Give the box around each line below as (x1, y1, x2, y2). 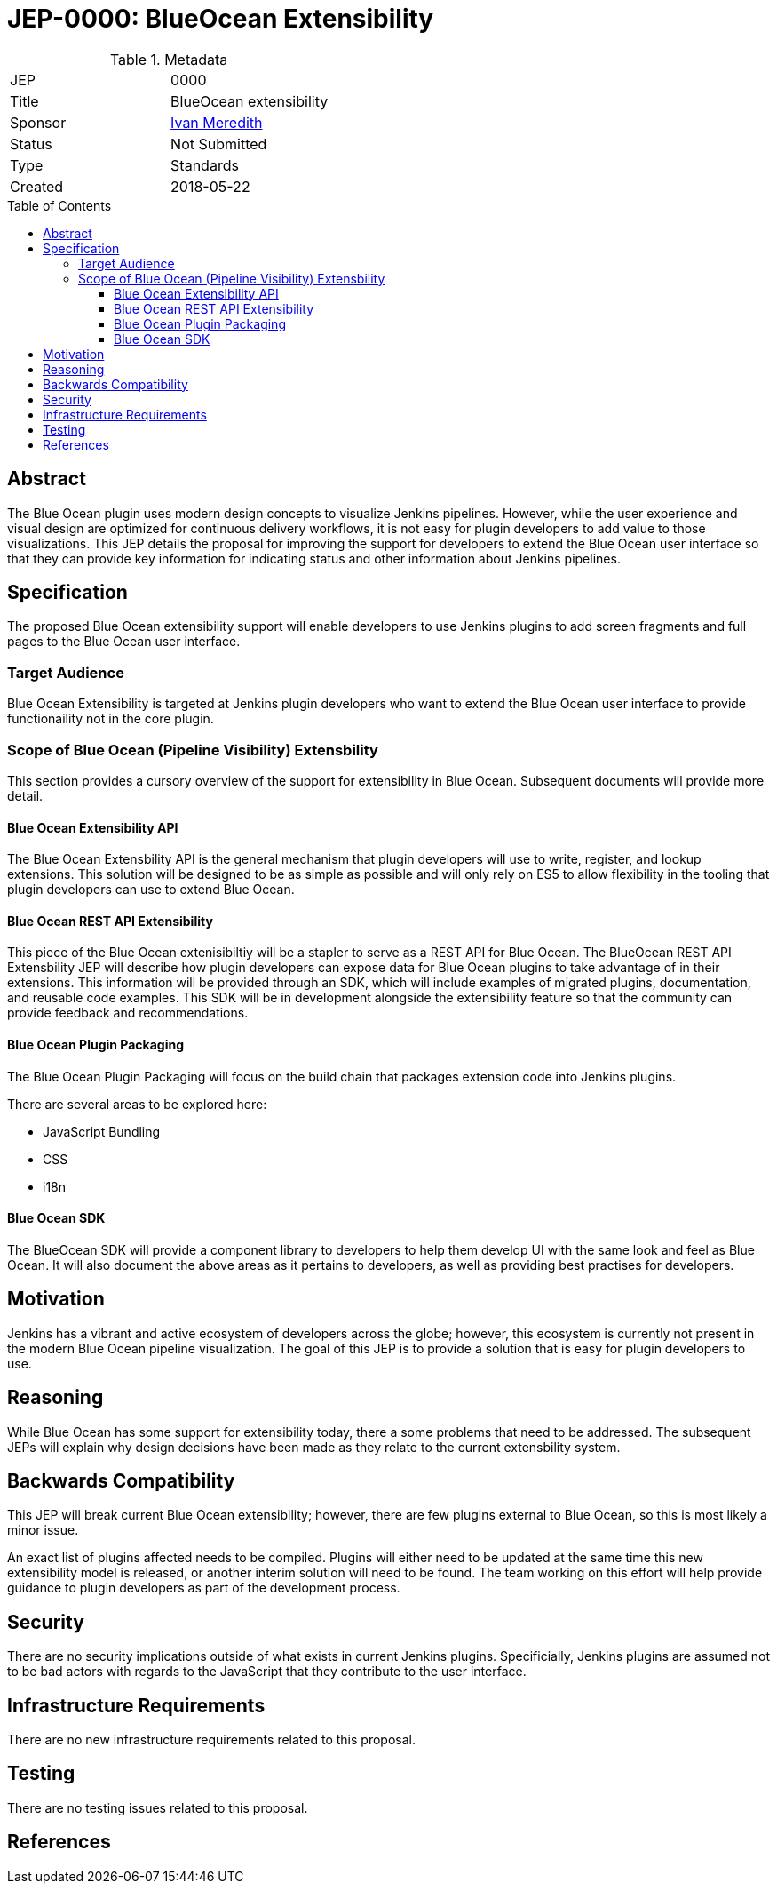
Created (10, 177, 64, 195)
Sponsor (10, 113, 67, 132)
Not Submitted (170, 134, 267, 153)
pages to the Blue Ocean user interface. (7, 634, 241, 650)
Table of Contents (7, 197, 112, 213)
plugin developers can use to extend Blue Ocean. (7, 882, 295, 898)
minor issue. (7, 1522, 79, 1538)
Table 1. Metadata (109, 50, 228, 68)
